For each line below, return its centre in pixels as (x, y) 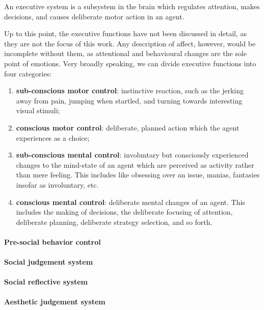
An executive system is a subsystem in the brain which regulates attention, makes (132, 6)
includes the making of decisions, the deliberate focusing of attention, (124, 212)
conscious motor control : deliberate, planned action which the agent (128, 127)
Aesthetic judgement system (55, 302)
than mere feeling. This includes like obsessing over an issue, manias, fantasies (138, 175)
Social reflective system (46, 282)
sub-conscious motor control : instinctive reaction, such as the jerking (130, 91)
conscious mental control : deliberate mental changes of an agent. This (130, 202)
